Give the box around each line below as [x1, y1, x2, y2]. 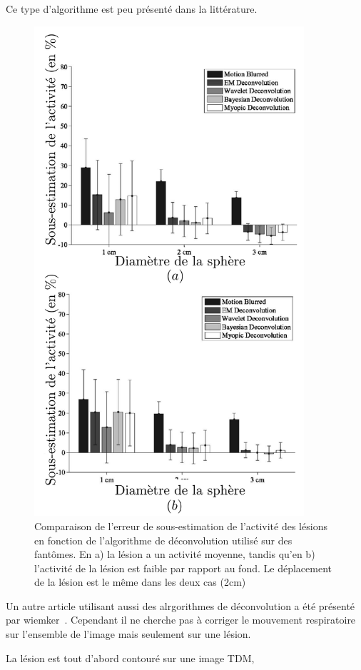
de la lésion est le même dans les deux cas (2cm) [34, 574, 246, 589]
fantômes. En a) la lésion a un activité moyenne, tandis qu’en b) [34, 547, 315, 562]
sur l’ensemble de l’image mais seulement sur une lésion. [6, 626, 251, 641]
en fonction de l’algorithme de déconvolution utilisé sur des [34, 532, 293, 547]
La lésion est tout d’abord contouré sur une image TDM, [6, 650, 255, 665]
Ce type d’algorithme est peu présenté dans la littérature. [6, 1, 258, 16]
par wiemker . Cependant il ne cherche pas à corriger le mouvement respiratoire [6, 612, 356, 627]
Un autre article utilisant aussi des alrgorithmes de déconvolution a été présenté [6, 598, 355, 613]
